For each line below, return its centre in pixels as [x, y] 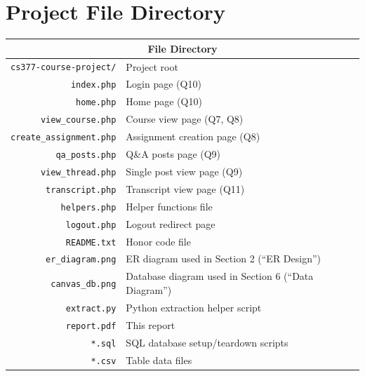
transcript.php [81, 190]
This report [151, 324]
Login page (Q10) [164, 84]
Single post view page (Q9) [184, 171]
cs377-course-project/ [64, 68]
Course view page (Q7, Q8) [185, 119]
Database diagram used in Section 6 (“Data [220, 276]
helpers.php [88, 207]
